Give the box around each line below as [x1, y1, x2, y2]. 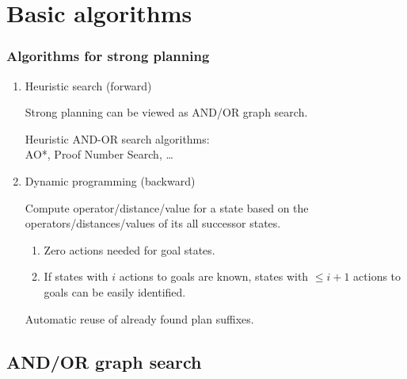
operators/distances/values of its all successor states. [25, 215, 281, 232]
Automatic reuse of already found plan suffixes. [25, 310, 254, 327]
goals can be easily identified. [44, 283, 186, 300]
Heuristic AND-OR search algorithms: [25, 130, 210, 147]
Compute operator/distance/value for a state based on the [25, 199, 309, 216]
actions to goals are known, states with [119, 268, 309, 285]
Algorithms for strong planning [6, 46, 210, 66]
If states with [44, 268, 108, 285]
